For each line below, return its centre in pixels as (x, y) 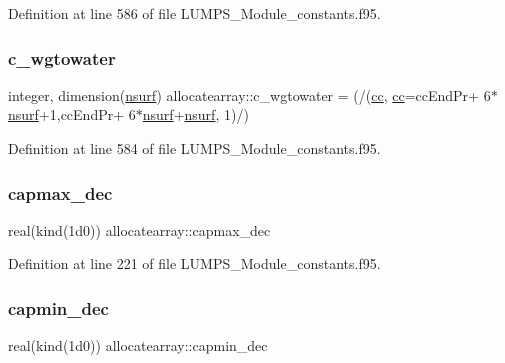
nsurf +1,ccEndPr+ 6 (72, 114)
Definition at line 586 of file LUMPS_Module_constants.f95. (194, 13)
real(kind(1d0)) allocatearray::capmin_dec (138, 345)
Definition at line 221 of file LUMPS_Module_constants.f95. (194, 263)
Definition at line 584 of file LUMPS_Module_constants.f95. (194, 148)
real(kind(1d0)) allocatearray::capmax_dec (139, 229)
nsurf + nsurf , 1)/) (195, 114)
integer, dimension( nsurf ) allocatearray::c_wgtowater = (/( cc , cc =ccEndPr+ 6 (249, 94)
